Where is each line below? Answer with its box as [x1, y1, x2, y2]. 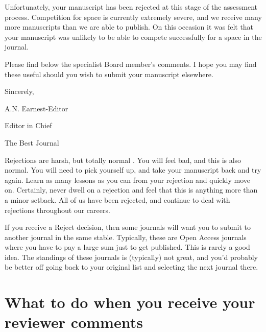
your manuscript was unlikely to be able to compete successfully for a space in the [5, 31, 262, 42]
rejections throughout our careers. [5, 204, 110, 215]
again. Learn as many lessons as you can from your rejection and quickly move [5, 174, 250, 185]
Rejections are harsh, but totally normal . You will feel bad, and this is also [5, 154, 241, 165]
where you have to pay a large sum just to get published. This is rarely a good [5, 242, 250, 252]
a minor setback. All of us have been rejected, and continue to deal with [5, 194, 230, 205]
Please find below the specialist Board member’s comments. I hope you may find [5, 58, 257, 69]
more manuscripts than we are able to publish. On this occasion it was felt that [5, 21, 254, 32]
